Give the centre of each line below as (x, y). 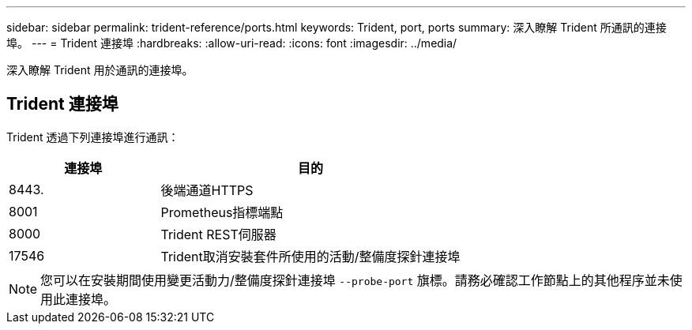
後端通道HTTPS (207, 190)
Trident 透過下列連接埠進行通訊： (93, 137)
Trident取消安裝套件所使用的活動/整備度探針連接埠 (310, 256)
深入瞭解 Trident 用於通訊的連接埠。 (100, 70)
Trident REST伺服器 (218, 234)
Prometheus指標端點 (222, 212)
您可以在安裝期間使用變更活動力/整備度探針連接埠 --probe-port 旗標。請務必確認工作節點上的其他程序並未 (355, 280)
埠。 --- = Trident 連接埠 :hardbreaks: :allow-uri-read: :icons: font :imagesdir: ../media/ (232, 43)
